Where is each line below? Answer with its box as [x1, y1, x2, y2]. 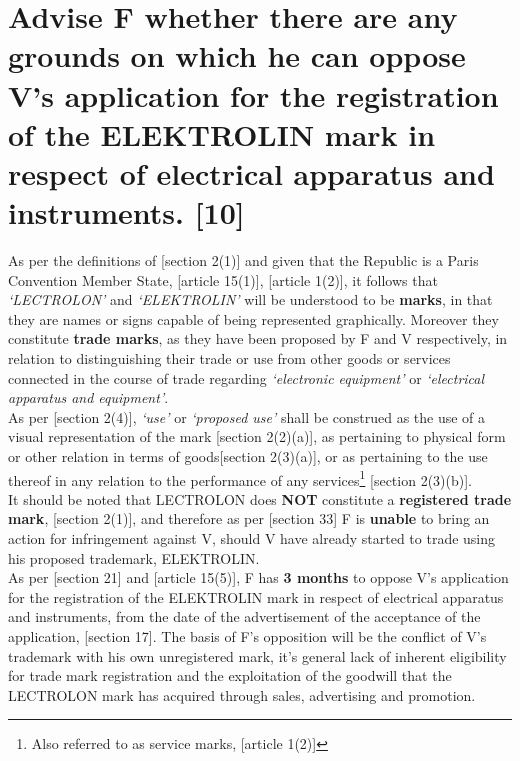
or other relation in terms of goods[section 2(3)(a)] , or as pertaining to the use [8, 446, 488, 466]
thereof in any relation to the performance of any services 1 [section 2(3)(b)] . [8, 466, 473, 490]
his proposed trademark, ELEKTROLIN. [8, 547, 260, 568]
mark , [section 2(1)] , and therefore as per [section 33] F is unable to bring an [8, 508, 490, 529]
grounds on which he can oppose [8, 35, 466, 76]
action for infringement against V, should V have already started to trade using [8, 528, 496, 549]
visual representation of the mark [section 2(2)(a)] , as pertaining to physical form [8, 426, 506, 447]
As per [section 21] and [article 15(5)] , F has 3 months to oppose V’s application [8, 567, 509, 588]
